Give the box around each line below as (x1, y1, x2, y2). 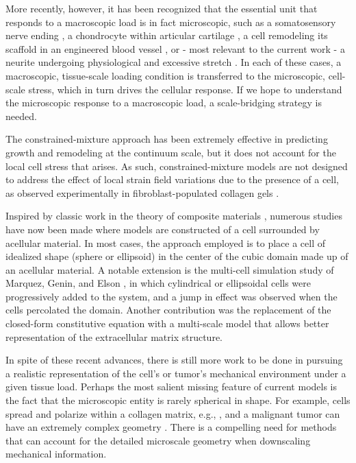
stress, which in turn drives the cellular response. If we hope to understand (28, 82, 342, 96)
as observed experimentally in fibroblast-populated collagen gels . (5, 185, 279, 200)
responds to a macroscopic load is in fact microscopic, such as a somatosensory (5, 14, 336, 29)
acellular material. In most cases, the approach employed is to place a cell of (5, 235, 326, 250)
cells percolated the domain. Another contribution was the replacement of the (5, 302, 331, 317)
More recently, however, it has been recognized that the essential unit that (5, 1, 318, 15)
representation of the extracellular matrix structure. (5, 329, 223, 344)
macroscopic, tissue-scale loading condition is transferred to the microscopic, (5, 68, 325, 82)
